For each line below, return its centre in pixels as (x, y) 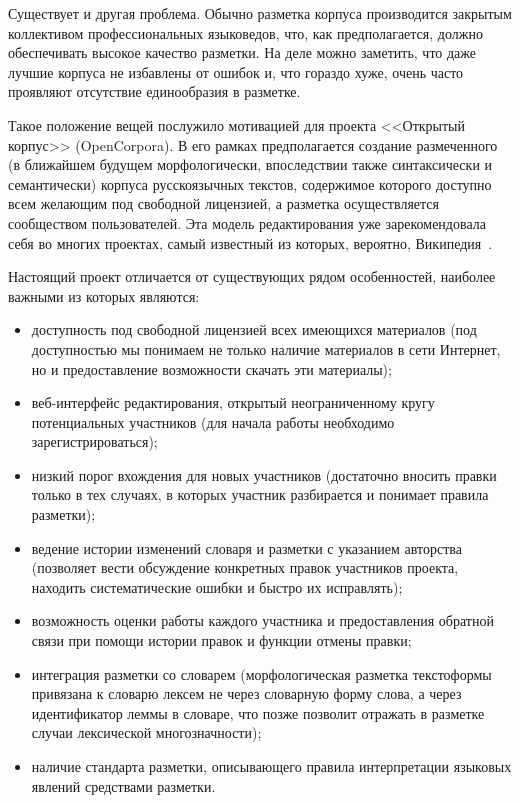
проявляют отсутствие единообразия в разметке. (154, 91)
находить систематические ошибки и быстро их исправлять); (217, 586)
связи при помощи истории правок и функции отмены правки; (221, 640)
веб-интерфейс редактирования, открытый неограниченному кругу (233, 402)
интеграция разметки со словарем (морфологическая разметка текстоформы (261, 673)
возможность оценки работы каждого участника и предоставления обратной (262, 620)
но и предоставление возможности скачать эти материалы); (211, 368)
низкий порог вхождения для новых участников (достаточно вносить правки (264, 474)
